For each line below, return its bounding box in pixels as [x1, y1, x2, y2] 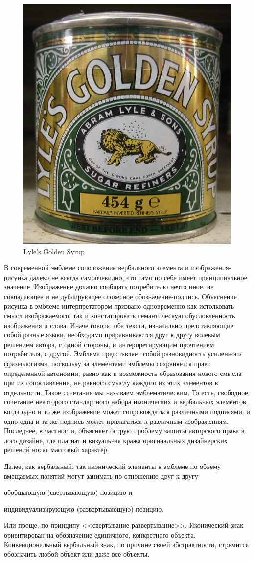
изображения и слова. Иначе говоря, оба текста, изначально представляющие [4, 320, 233, 330]
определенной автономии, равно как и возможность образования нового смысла [4, 368, 242, 378]
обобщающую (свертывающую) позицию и [4, 487, 132, 497]
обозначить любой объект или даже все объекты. [4, 549, 150, 559]
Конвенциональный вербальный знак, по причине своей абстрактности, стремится [4, 539, 249, 549]
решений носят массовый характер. [4, 445, 109, 455]
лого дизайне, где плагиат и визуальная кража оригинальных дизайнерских [4, 435, 228, 445]
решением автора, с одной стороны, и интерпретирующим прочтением [4, 339, 214, 349]
